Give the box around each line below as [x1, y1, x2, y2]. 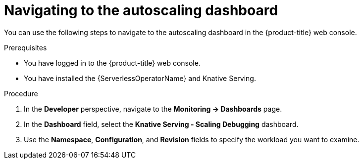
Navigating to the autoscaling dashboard [4, 2, 278, 19]
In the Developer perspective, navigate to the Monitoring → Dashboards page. [24, 104, 282, 113]
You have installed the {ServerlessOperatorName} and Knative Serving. [24, 74, 256, 82]
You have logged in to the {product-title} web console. [24, 58, 201, 67]
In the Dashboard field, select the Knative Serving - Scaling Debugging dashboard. [24, 120, 299, 128]
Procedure [4, 89, 38, 98]
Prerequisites [4, 43, 47, 52]
